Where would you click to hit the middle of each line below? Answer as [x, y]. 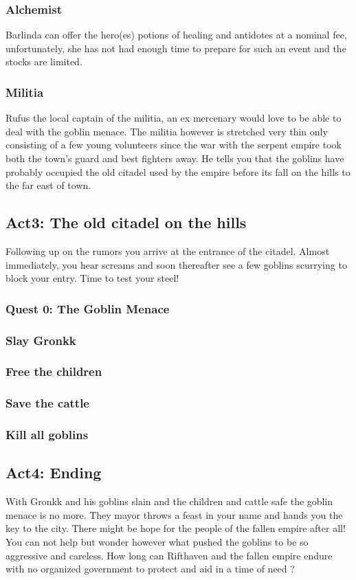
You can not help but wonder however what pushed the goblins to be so [157, 541]
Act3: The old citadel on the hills [126, 222]
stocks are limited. [44, 62]
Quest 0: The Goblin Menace [88, 308]
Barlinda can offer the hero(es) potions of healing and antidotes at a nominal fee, [176, 35]
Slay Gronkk [41, 340]
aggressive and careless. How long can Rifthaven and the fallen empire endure [169, 555]
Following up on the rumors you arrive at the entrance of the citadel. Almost [168, 250]
